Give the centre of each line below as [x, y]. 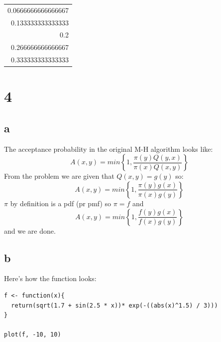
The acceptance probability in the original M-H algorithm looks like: [109, 149]
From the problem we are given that [59, 176]
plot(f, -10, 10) [33, 335]
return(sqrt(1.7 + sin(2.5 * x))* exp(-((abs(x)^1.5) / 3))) [114, 305]
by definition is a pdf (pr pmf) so [61, 203]
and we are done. [30, 230]
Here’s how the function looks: [50, 278]
